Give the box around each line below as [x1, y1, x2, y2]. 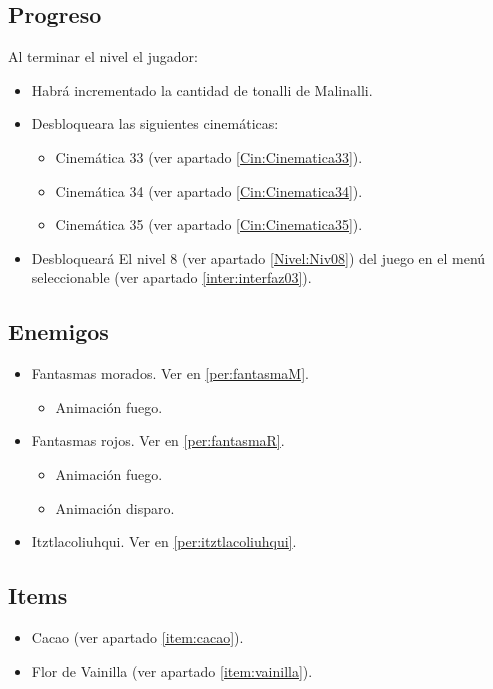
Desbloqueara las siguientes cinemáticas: [31, 113, 279, 134]
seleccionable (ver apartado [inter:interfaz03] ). [31, 267, 312, 288]
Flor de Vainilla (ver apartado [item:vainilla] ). [31, 660, 313, 681]
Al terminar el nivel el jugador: [8, 46, 198, 67]
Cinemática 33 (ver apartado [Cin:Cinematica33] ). [55, 146, 363, 167]
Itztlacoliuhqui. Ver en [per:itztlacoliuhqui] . [31, 531, 297, 552]
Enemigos [8, 316, 109, 347]
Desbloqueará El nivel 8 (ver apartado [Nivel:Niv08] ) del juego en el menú [31, 247, 486, 268]
